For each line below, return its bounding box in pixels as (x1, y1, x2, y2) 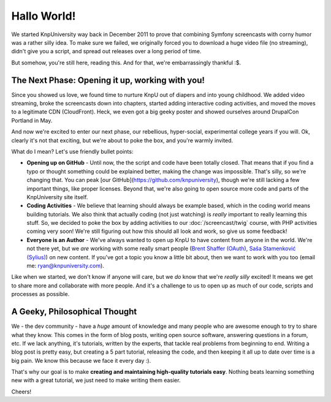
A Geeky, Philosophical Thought (11, 306, 137, 317)
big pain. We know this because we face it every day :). (11, 357, 151, 364)
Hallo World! (11, 9, 76, 23)
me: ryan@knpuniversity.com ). (26, 262, 104, 270)
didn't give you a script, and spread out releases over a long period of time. (11, 48, 202, 55)
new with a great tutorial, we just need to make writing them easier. (11, 377, 181, 384)
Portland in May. (11, 116, 53, 124)
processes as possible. (11, 290, 70, 298)
